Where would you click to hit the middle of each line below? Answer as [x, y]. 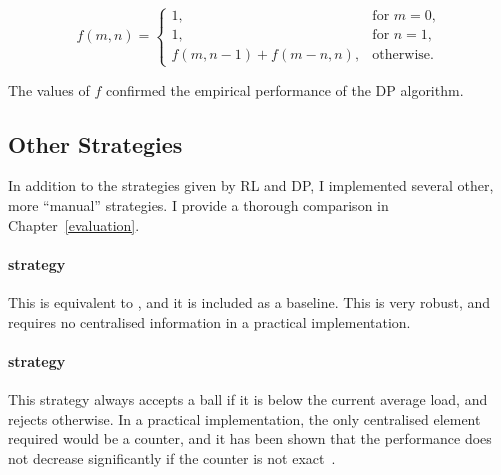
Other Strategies [95, 143]
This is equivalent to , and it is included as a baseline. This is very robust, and [249, 301]
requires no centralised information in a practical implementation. [209, 321]
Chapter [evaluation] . [74, 224]
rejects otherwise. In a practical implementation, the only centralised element [244, 418]
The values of [49, 89]
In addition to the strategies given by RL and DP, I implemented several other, [251, 185]
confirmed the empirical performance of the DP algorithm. [284, 89]
